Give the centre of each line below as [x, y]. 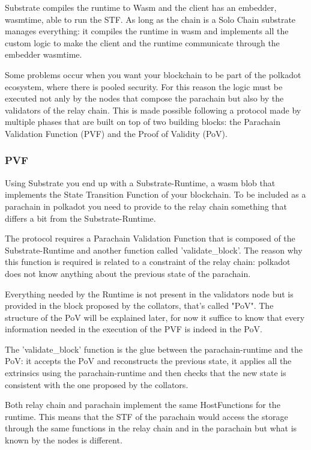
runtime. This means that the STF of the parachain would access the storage [146, 416]
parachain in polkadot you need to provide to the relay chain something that [146, 206]
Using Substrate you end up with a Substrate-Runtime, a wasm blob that [140, 182]
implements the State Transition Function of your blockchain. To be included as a [155, 194]
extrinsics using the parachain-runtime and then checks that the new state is [146, 373]
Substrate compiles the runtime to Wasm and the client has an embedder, [141, 7]
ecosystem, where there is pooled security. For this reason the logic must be [144, 86]
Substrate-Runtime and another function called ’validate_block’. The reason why [154, 250]
